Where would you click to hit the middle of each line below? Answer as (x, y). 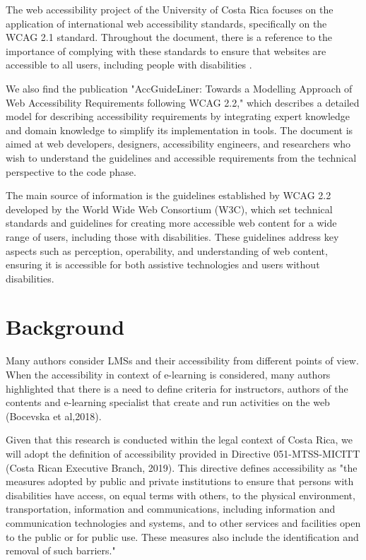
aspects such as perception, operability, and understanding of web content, (167, 250)
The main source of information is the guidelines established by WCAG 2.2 (169, 195)
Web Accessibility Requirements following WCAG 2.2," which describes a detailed (183, 102)
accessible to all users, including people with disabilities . (129, 65)
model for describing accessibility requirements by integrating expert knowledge (178, 116)
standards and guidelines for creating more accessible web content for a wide (171, 223)
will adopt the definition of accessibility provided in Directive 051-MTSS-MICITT (183, 453)
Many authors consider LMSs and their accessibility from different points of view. (182, 361)
